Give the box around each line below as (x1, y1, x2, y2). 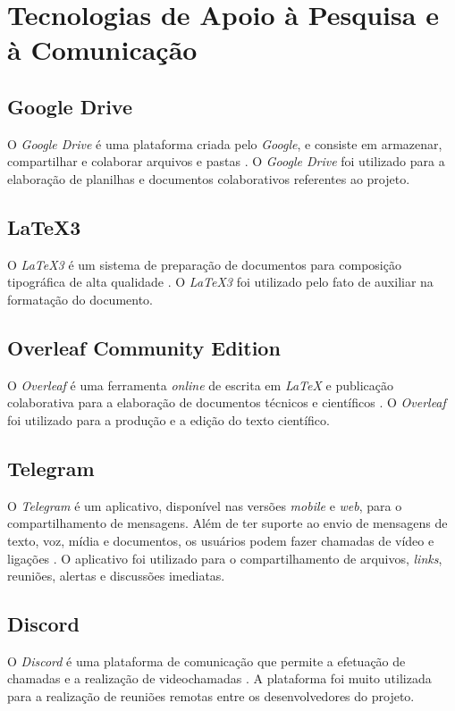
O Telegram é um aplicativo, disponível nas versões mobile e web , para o (7, 496, 402, 514)
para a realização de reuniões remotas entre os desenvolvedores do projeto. (7, 687, 415, 706)
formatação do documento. (7, 289, 153, 308)
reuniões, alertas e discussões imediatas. (7, 566, 225, 585)
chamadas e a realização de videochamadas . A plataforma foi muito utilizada (7, 669, 432, 688)
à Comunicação (7, 31, 198, 68)
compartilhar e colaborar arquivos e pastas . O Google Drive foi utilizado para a (7, 152, 445, 171)
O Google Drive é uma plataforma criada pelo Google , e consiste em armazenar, (7, 134, 442, 153)
